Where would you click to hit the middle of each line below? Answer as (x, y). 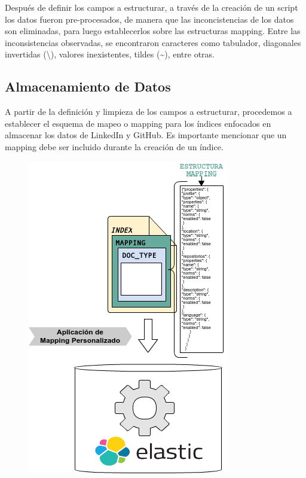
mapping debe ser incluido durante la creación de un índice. (114, 146)
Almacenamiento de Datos (88, 86)
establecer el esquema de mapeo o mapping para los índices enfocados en (138, 123)
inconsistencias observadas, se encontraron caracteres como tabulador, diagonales (153, 42)
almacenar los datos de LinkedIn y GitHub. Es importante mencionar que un (146, 135)
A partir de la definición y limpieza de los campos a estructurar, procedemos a (149, 112)
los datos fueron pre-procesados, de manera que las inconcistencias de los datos (149, 19)
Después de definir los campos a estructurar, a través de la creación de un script (152, 7)
